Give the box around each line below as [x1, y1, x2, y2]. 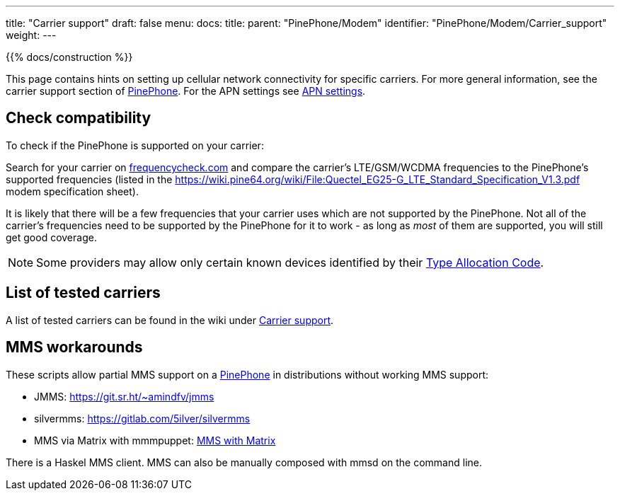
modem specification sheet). [6, 185, 139, 197]
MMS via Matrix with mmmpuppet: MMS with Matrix [34, 434, 276, 446]
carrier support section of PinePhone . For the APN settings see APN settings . [6, 85, 366, 97]
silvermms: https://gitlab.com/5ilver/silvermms [34, 412, 251, 425]
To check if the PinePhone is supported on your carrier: [6, 139, 264, 151]
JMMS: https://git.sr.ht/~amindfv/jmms [34, 390, 214, 403]
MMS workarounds [6, 338, 143, 357]
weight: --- [6, 29, 57, 41]
